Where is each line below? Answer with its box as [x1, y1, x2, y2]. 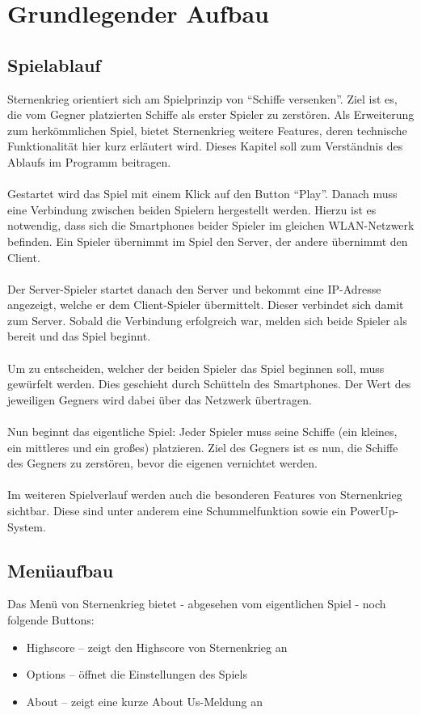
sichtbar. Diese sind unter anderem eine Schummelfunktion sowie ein [7, 502, 347, 519]
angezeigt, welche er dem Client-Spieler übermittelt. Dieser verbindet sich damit [7, 296, 404, 313]
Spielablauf [7, 52, 101, 77]
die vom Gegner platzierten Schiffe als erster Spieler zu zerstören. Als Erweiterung [7, 106, 415, 123]
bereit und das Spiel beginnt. [7, 328, 151, 345]
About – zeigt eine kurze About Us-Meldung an [26, 692, 263, 709]
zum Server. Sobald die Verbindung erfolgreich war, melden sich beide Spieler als [7, 311, 407, 328]
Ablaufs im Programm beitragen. [7, 153, 171, 170]
